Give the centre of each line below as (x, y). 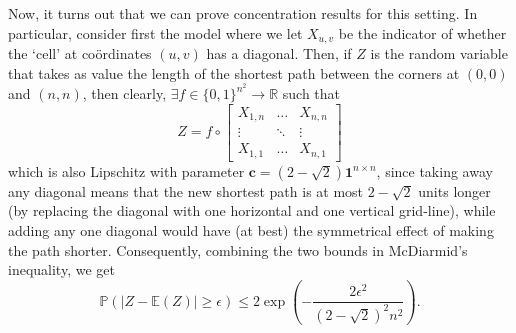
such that (311, 93)
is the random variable (439, 53)
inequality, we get (61, 269)
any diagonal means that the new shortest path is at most (186, 190)
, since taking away (434, 170)
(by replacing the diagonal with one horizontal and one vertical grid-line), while (252, 210)
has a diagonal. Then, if (279, 53)
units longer (454, 190)
